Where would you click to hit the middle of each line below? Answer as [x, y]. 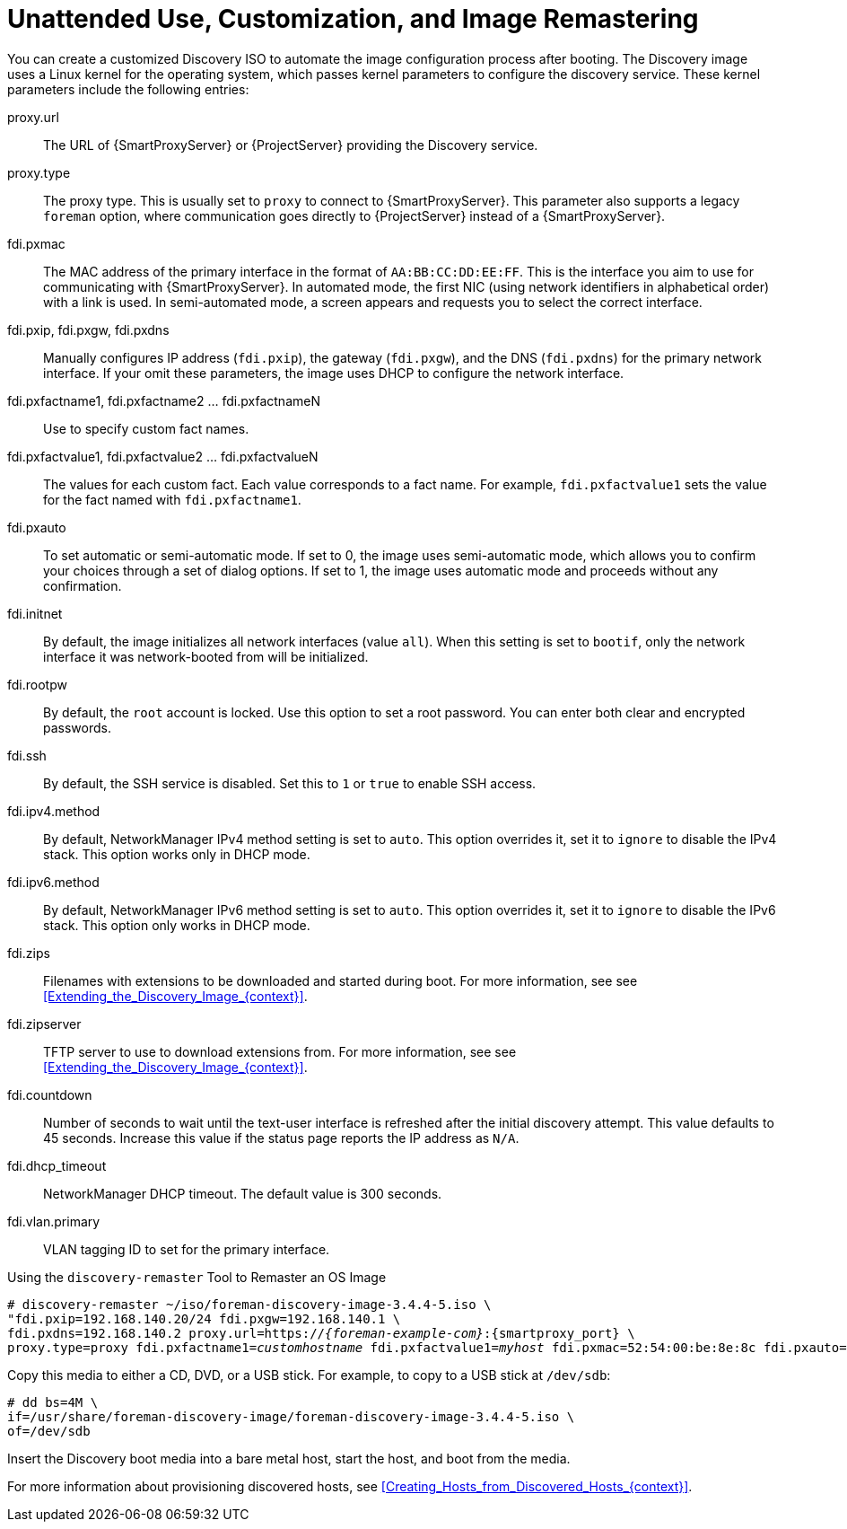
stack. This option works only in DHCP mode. [177, 854]
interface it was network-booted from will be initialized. [206, 656]
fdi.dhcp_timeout [57, 1165]
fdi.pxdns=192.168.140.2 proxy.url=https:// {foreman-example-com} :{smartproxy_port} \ [321, 1333]
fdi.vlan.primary [54, 1221]
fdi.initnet [35, 613]
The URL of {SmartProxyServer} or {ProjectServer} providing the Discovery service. [291, 145]
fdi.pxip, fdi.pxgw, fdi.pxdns [88, 330]
